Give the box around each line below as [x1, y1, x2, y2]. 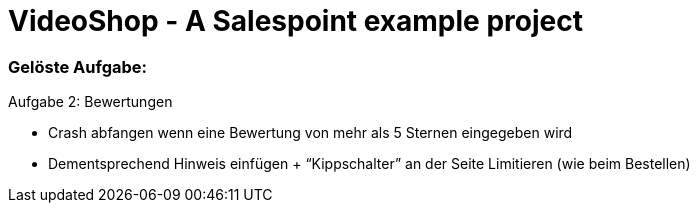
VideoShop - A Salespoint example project [8, 4, 583, 38]
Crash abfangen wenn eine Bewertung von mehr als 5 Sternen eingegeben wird [48, 124, 573, 142]
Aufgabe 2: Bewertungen [8, 93, 173, 111]
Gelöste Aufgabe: [8, 56, 148, 77]
